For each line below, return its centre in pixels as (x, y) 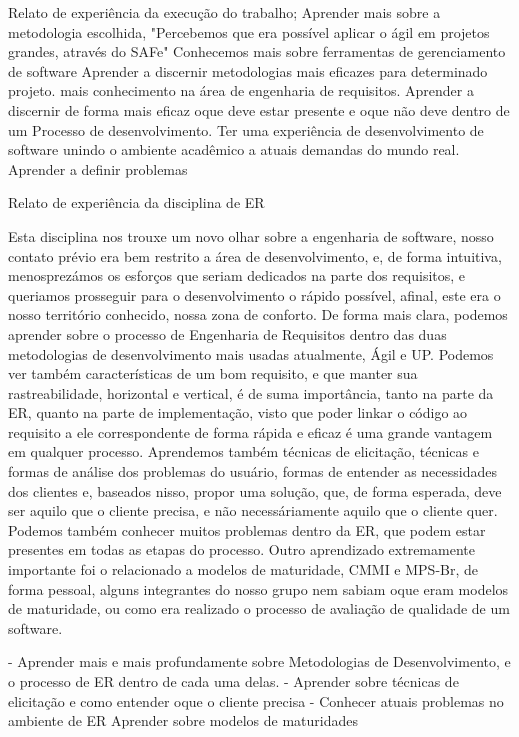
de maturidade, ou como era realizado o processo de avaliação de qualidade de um (259, 608)
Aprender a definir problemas (98, 168)
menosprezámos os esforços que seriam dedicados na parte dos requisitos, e (237, 275)
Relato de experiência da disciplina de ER (136, 202)
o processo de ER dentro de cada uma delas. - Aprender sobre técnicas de (233, 681)
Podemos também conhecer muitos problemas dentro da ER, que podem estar (247, 529)
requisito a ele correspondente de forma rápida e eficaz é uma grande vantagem (250, 431)
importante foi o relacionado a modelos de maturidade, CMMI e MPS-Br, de (243, 569)
